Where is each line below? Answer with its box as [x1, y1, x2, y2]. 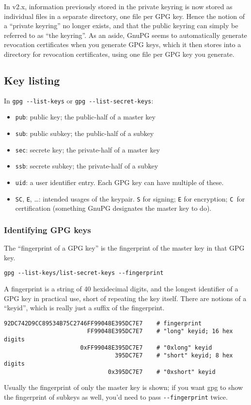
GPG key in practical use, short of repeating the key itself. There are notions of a [4, 293, 247, 303]
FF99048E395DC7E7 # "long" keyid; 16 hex [87, 328, 233, 335]
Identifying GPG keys [4, 223, 91, 236]
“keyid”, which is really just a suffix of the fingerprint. [4, 303, 165, 313]
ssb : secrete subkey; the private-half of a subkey [15, 161, 158, 171]
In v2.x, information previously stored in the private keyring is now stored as [4, 1, 233, 11]
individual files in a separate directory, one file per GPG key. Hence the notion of [4, 11, 245, 21]
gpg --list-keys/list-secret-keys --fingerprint [4, 270, 164, 277]
